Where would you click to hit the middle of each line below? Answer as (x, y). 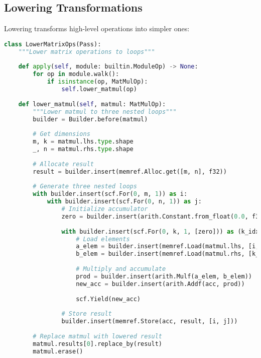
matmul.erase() (58, 351)
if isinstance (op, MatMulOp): (97, 82)
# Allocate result (63, 164)
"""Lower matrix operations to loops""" (87, 52)
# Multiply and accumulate (121, 269)
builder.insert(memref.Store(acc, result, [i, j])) (150, 321)
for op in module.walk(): (76, 74)
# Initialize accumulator (105, 209)
